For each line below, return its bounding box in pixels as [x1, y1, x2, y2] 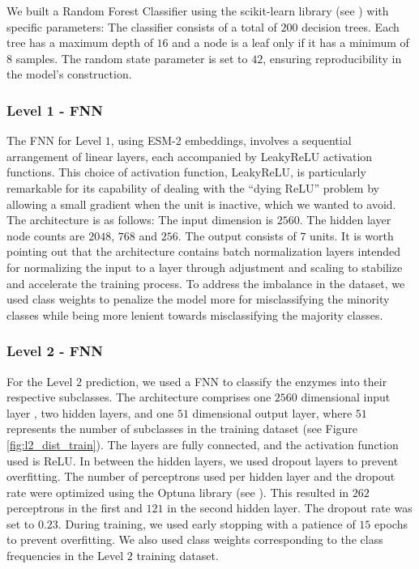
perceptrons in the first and [6, 499, 143, 516]
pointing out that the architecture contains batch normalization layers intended [6, 243, 401, 260]
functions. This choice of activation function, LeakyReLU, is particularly [6, 163, 366, 180]
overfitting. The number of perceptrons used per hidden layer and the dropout [6, 468, 395, 485]
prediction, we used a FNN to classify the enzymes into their [85, 372, 387, 389]
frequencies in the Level [6, 547, 124, 564]
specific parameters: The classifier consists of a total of [6, 18, 277, 35]
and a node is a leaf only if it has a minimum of [172, 34, 409, 51]
